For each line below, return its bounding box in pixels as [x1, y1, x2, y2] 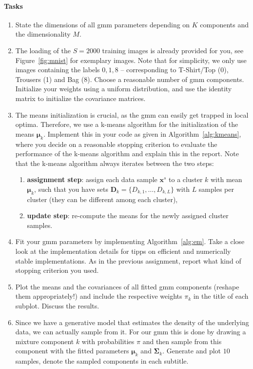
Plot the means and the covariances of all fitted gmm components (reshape [15, 281, 239, 291]
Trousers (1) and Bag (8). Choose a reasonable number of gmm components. [15, 74, 244, 84]
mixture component [15, 336, 74, 346]
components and [200, 19, 249, 29]
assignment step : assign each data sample [27, 174, 157, 184]
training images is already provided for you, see [102, 45, 244, 55]
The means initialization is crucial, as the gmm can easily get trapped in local [15, 109, 249, 120]
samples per [198, 184, 234, 194]
